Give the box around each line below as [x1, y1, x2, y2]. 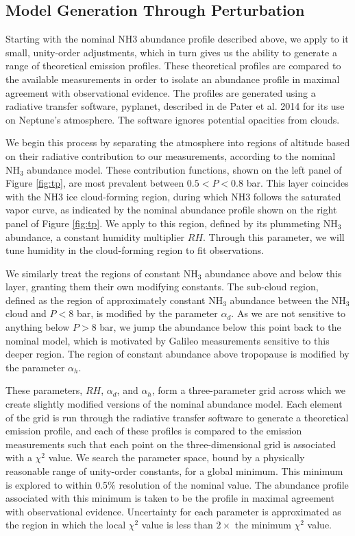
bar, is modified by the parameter [76, 306, 218, 321]
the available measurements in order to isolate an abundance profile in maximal [5, 71, 340, 86]
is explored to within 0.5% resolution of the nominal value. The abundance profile [5, 477, 349, 491]
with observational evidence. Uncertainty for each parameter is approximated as [5, 504, 341, 518]
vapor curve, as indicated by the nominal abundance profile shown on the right [5, 202, 337, 217]
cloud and [5, 306, 47, 321]
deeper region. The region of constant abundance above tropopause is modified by [5, 347, 350, 361]
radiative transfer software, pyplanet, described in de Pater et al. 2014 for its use [5, 99, 345, 113]
